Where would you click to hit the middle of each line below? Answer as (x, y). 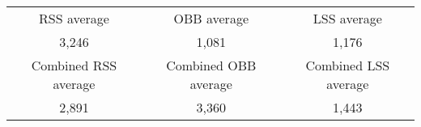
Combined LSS (348, 65)
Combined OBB (211, 65)
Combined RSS (74, 65)
